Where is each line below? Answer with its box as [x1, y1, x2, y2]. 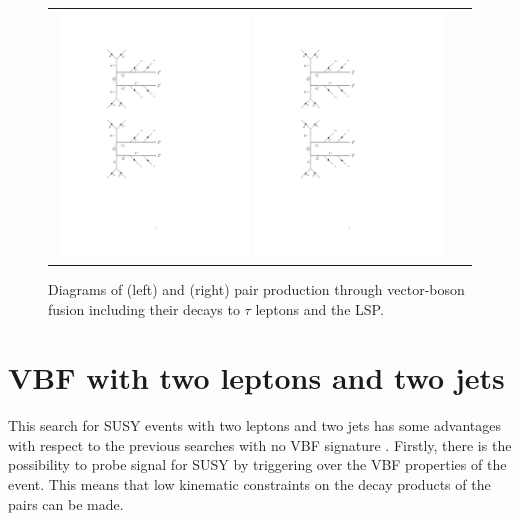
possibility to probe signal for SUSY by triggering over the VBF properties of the [8, 454, 507, 475]
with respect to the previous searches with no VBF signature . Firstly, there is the [8, 434, 512, 455]
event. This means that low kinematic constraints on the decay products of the [8, 474, 491, 494]
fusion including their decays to [48, 298, 240, 319]
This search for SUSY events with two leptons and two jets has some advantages [8, 415, 501, 436]
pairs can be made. [8, 493, 124, 514]
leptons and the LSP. [255, 298, 384, 319]
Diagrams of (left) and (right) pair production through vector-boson [48, 278, 465, 299]
